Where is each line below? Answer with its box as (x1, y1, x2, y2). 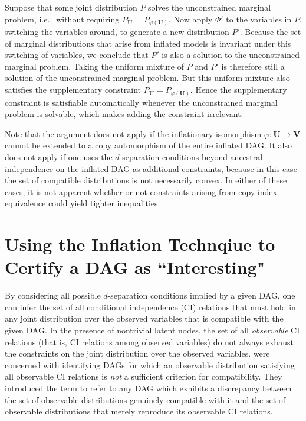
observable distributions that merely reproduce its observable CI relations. (5, 405, 273, 417)
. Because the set (239, 25, 301, 38)
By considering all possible (5, 289, 101, 302)
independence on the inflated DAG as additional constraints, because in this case (5, 162, 297, 174)
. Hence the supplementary (190, 83, 287, 96)
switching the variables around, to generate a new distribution (5, 25, 229, 38)
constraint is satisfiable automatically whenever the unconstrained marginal (5, 96, 278, 108)
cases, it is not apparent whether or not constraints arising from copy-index (5, 185, 277, 197)
